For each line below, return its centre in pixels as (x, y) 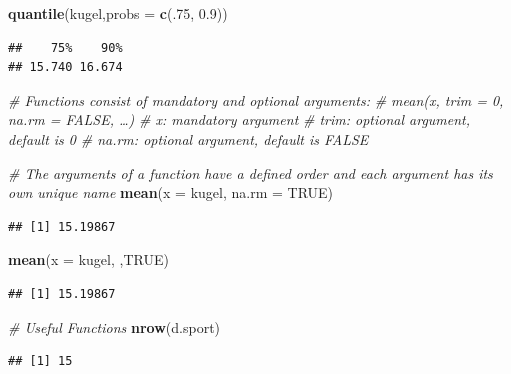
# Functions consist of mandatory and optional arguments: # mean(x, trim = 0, (256, 99)
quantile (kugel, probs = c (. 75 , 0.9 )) (118, 13)
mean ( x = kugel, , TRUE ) (88, 259)
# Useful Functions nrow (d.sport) (114, 326)
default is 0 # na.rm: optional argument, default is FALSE (188, 138)
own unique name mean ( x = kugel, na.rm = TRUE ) (171, 192)
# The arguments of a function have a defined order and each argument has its (250, 172)
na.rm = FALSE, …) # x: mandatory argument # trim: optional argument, (239, 119)
